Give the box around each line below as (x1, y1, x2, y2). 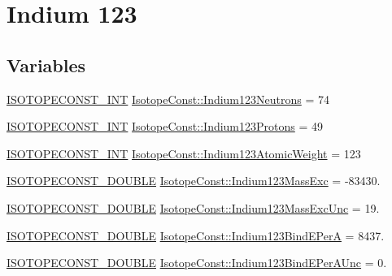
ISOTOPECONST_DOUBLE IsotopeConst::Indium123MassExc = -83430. (7, 172, 381, 189)
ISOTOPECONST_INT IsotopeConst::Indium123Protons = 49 (7, 118, 324, 135)
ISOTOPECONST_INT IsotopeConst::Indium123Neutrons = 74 (7, 90, 329, 107)
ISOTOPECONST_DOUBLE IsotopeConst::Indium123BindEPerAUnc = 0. (7, 254, 387, 271)
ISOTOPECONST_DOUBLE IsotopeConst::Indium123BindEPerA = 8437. (7, 226, 385, 244)
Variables (7, 52, 86, 77)
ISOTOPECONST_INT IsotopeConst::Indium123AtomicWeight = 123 (7, 144, 361, 162)
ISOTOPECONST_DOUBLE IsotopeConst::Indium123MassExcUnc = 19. (7, 199, 380, 216)
